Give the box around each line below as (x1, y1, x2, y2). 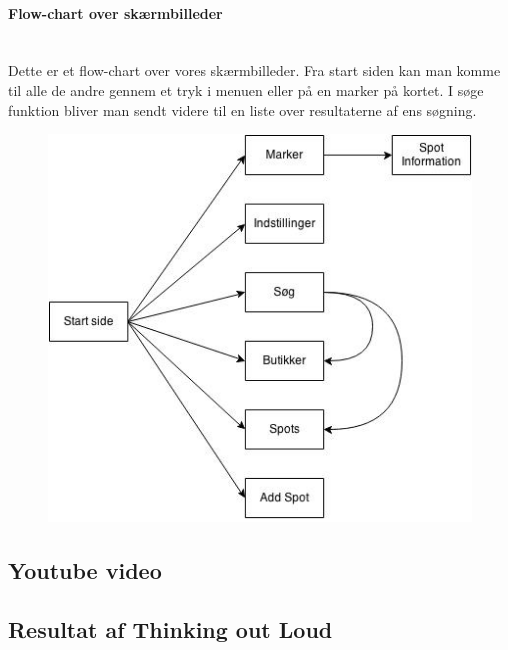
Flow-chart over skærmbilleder (8, 2, 223, 23)
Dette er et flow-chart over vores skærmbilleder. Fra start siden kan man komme (8, 60, 501, 81)
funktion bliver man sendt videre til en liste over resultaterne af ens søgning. (8, 99, 477, 120)
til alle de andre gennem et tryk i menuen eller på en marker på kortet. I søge (8, 79, 484, 100)
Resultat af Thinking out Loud (8, 613, 333, 644)
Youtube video (8, 554, 162, 585)
